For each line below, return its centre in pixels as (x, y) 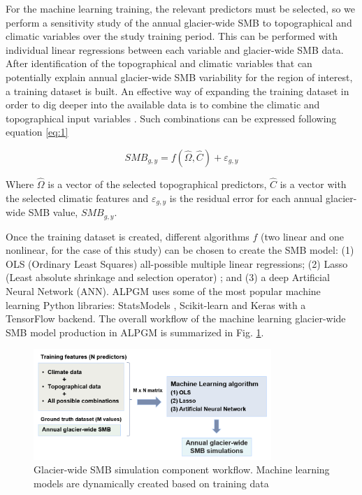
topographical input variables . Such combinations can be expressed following (171, 118)
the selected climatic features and (77, 198)
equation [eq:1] (37, 132)
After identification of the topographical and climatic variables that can (159, 63)
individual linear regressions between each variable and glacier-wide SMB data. (175, 49)
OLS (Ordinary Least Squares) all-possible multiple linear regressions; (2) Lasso (177, 263)
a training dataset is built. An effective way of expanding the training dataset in (178, 91)
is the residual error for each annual (246, 198)
